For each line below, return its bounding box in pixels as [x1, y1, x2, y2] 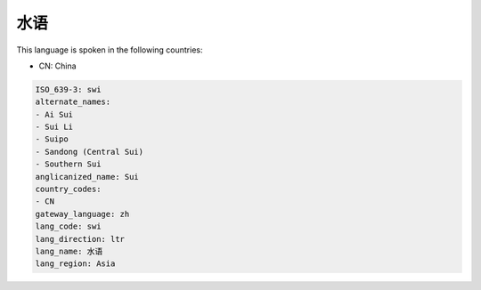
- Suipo [35, 134, 69, 144]
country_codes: [35, 184, 102, 195]
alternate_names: [35, 97, 111, 107]
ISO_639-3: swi [35, 85, 102, 94]
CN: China [38, 60, 77, 71]
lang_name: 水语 [35, 246, 103, 256]
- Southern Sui [35, 159, 102, 169]
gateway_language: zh [35, 209, 130, 219]
